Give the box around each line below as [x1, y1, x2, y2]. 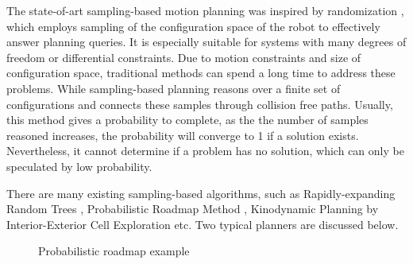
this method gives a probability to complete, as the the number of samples [6, 111, 369, 128]
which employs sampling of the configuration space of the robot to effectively [6, 17, 380, 34]
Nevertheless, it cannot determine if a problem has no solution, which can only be [6, 142, 404, 159]
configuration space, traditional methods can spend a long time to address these [6, 64, 396, 81]
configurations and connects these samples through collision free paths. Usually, [6, 95, 393, 112]
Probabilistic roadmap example [38, 243, 190, 259]
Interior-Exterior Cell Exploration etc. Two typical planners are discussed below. [6, 215, 399, 232]
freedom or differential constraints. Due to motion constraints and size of [6, 49, 361, 65]
